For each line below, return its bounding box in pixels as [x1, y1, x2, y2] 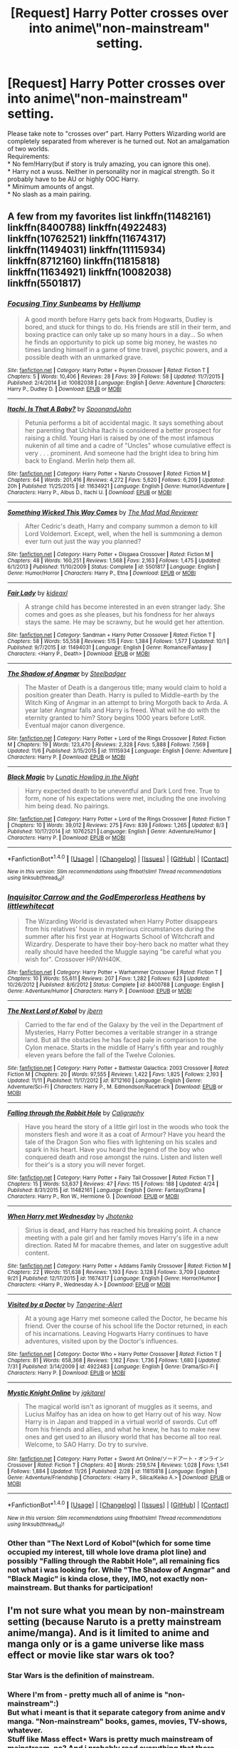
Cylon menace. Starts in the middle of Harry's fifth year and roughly [24, 1043, 224, 1052]
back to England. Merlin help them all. [24, 456, 136, 465]
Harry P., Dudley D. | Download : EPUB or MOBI [7, 385, 122, 393]
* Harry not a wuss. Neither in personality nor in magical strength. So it [7, 167, 215, 175]
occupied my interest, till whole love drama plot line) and [7, 1547, 207, 1557]
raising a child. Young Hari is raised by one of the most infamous [24, 433, 215, 442]
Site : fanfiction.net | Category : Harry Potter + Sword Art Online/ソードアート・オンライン [7, 1455, 225, 1462]
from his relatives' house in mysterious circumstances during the [24, 925, 216, 933]
